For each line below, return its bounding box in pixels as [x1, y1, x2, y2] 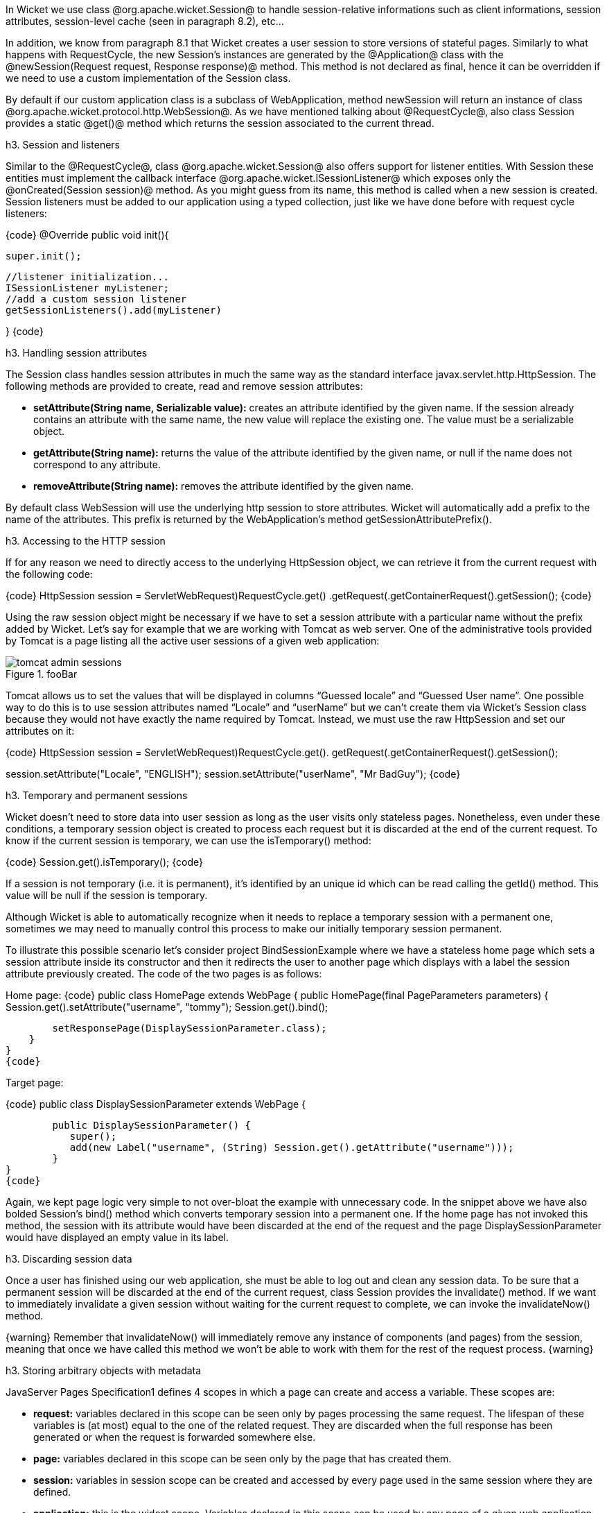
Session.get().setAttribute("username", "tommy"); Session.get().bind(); [6, 1001, 328, 1013]
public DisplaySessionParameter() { [52, 1120, 252, 1131]
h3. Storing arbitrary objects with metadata [6, 1365, 202, 1376]
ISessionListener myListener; [6, 282, 170, 293]
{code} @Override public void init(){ [6, 229, 169, 241]
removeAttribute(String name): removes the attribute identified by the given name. [33, 480, 414, 492]
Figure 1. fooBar [6, 668, 78, 680]
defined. [33, 1486, 71, 1498]
